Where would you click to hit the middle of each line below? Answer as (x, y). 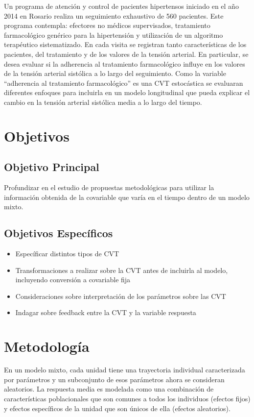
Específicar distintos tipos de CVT (67, 254)
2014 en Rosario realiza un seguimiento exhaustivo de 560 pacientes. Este (114, 15)
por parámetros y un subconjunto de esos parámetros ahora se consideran (114, 379)
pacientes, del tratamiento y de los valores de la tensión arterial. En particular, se (126, 54)
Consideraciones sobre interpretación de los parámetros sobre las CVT (121, 296)
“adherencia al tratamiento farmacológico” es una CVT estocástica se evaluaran (124, 83)
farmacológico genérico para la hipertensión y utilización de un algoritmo (114, 35)
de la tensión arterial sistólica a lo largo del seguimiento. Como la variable (115, 73)
